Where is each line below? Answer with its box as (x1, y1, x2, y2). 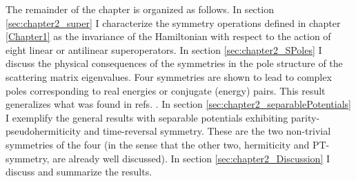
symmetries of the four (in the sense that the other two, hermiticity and (6, 137, 310, 151)
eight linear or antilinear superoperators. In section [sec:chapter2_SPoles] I (6, 42, 322, 57)
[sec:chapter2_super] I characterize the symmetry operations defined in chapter (6, 15, 341, 30)
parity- (290, 110, 320, 124)
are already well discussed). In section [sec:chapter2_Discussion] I (52, 151, 330, 165)
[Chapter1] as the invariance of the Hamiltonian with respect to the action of (6, 29, 331, 44)
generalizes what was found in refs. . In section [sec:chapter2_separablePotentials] (6, 97, 351, 111)
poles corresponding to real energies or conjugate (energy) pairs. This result (6, 83, 326, 97)
